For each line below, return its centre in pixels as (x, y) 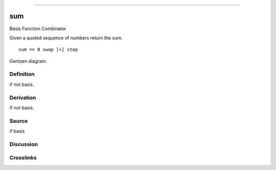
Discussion (24, 144)
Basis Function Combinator (38, 29)
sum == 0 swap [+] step (48, 50)
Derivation (23, 98)
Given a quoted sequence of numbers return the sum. (66, 38)
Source (19, 121)
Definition (22, 74)
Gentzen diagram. (28, 61)
